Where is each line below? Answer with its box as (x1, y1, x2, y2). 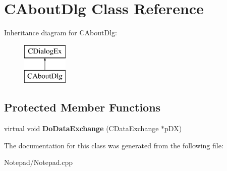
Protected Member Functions (4, 99, 161, 115)
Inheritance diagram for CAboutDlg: (4, 27, 117, 38)
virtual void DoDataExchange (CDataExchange (4, 123, 159, 134)
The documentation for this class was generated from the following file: (4, 140, 223, 150)
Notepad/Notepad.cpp (4, 157, 73, 167)
